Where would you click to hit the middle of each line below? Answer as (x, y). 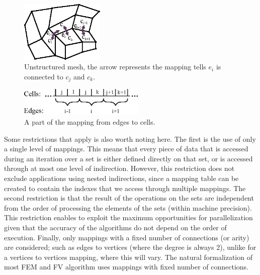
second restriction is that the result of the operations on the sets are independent (129, 198)
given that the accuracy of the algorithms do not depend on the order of (115, 227)
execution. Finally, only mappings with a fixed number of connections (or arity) (127, 237)
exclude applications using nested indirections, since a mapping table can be (121, 178)
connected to (44, 76)
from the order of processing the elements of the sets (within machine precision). (128, 207)
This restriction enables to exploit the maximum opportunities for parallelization (128, 217)
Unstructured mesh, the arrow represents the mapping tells (115, 67)
